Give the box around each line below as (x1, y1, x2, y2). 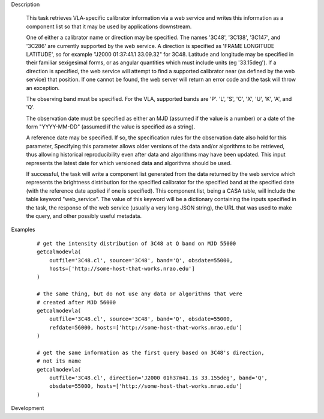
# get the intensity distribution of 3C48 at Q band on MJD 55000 (37, 240, 236, 247)
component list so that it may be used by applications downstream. (26, 23, 192, 30)
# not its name (37, 358, 82, 364)
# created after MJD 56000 (37, 299, 116, 306)
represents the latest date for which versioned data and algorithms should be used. (26, 159, 232, 166)
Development (11, 405, 44, 412)
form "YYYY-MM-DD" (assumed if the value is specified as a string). (26, 123, 196, 130)
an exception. (26, 84, 60, 91)
